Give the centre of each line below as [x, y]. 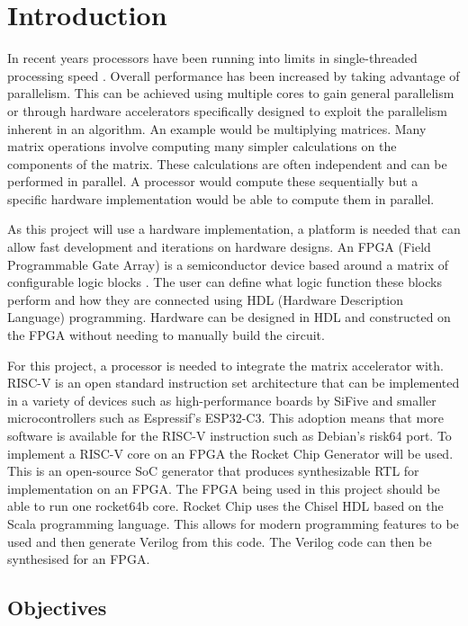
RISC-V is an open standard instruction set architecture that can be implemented [234, 383]
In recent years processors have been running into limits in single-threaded [212, 58]
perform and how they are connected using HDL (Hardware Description [206, 299]
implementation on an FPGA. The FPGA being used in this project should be [224, 488]
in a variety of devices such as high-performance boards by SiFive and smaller [222, 400]
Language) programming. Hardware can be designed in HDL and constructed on [229, 317]
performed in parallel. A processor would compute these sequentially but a [213, 181]
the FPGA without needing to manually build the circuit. [166, 335]
